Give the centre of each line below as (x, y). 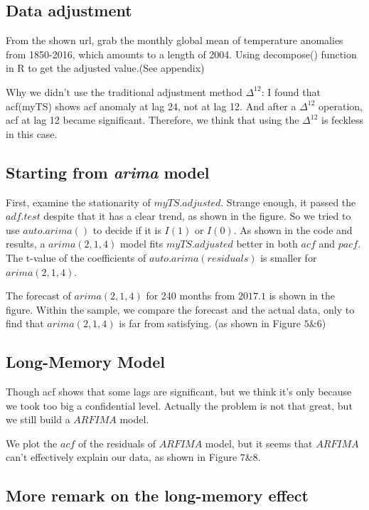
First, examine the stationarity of (78, 202)
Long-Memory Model (85, 362)
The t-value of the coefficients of (76, 257)
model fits (141, 244)
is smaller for (289, 257)
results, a (26, 244)
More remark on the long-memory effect (157, 495)
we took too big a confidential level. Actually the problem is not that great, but (179, 405)
